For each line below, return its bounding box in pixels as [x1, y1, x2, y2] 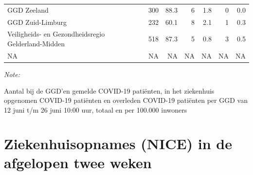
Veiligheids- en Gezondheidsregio [7, 29, 105, 39]
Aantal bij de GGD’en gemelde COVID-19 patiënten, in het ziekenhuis [4, 85, 215, 96]
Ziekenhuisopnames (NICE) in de [4, 133, 233, 153]
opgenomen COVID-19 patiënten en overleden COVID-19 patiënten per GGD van [4, 95, 248, 105]
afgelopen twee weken [4, 152, 152, 172]
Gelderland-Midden [7, 39, 65, 49]
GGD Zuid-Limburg [7, 17, 67, 27]
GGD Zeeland [7, 4, 49, 15]
